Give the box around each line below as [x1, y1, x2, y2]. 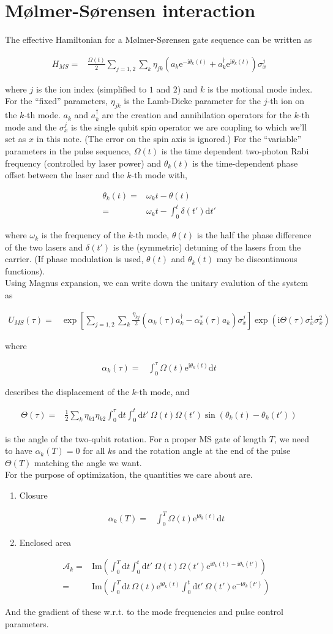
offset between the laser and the [5, 168, 124, 181]
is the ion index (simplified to [36, 82, 147, 95]
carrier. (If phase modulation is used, [5, 252, 144, 265]
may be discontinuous [216, 252, 297, 265]
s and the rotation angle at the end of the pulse [112, 444, 291, 457]
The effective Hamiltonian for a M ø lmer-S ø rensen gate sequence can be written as [5, 33, 312, 46]
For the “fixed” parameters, [5, 94, 108, 107]
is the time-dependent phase [192, 156, 298, 169]
